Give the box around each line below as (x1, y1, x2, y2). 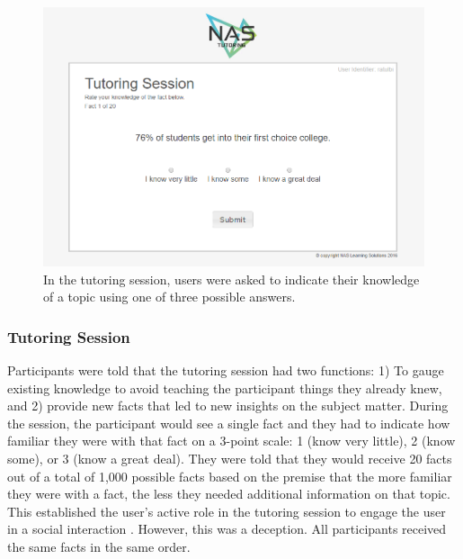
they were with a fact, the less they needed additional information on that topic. (7, 484, 450, 503)
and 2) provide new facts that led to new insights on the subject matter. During (7, 396, 449, 415)
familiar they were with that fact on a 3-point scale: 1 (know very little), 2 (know (7, 431, 456, 450)
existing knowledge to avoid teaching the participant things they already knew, (7, 378, 442, 397)
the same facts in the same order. (7, 536, 191, 555)
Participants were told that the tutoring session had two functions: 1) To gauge (7, 360, 444, 379)
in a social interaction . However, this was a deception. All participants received (7, 519, 447, 538)
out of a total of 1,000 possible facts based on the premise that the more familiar (7, 466, 452, 485)
